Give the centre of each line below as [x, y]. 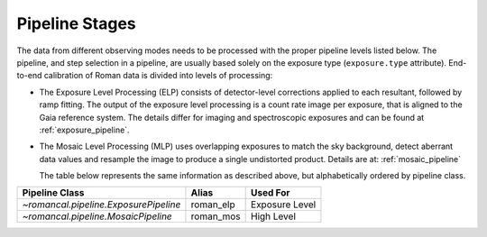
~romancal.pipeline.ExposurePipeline [101, 205]
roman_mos [216, 216]
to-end [29, 76]
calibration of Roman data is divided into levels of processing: [158, 76]
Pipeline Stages [77, 23]
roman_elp [213, 205]
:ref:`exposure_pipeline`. [84, 130]
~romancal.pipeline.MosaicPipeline [97, 216]
